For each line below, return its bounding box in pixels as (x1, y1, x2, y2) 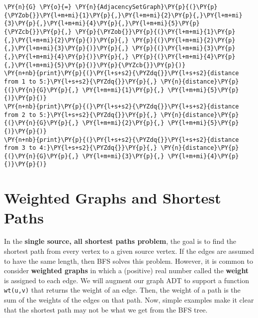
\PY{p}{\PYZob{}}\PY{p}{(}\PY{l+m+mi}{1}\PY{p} (75, 28, 236, 35)
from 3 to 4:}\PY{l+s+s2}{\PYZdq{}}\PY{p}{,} (4, 144, 157, 152)
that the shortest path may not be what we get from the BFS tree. (4, 304, 208, 315)
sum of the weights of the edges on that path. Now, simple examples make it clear (4, 295, 254, 305)
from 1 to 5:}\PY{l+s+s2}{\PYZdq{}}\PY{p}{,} (4, 78, 157, 85)
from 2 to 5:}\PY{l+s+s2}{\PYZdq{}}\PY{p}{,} (4, 111, 157, 118)
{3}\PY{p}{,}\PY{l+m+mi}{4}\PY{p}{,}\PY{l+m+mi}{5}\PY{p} (4, 20, 200, 27)
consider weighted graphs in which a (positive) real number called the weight (4, 265, 249, 276)
